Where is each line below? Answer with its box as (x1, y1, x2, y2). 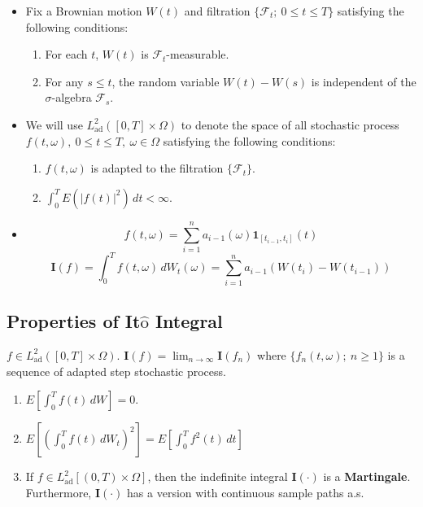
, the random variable (111, 72, 220, 90)
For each (45, 46, 88, 63)
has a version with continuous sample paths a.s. (127, 483, 364, 500)
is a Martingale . (323, 468, 411, 485)
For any (45, 72, 84, 90)
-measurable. (166, 46, 229, 63)
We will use (25, 116, 83, 133)
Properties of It (7, 308, 141, 334)
